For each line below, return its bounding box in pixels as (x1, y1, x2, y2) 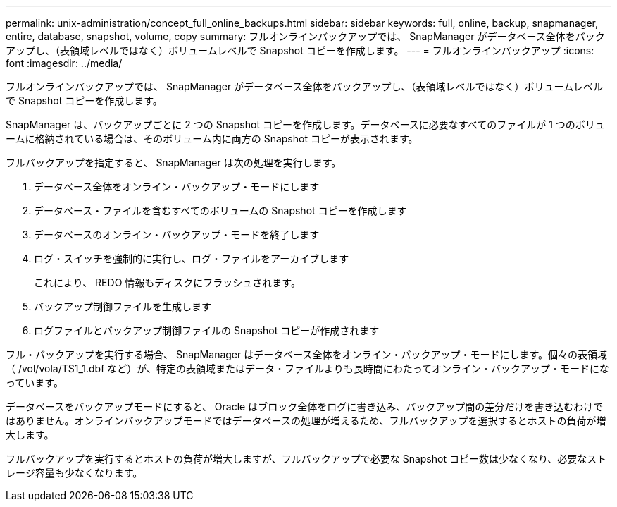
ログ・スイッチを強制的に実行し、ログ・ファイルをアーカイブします (34, 252, 349, 264)
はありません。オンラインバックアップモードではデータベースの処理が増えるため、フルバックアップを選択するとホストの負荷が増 (6, 415, 606, 427)
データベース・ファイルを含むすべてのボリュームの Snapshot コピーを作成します (34, 204, 407, 216)
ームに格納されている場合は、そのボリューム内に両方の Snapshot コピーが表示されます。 (6, 133, 418, 145)
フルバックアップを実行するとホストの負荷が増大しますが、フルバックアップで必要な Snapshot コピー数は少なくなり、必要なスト (6, 453, 607, 465)
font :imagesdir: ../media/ (6, 57, 123, 69)
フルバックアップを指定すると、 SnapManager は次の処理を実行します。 (6, 157, 342, 169)
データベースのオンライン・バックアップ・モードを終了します (34, 228, 320, 240)
